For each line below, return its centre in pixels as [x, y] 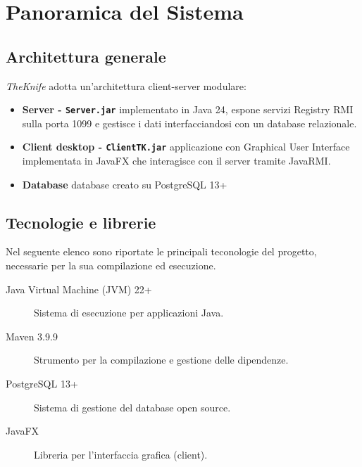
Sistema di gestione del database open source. [132, 407]
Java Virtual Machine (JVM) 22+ [79, 289]
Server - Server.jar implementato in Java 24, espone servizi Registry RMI [188, 109]
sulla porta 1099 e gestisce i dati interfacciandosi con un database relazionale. [189, 123]
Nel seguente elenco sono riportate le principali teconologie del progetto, [161, 251]
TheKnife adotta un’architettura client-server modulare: [126, 85]
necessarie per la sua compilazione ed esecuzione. [111, 266]
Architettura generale [86, 56]
